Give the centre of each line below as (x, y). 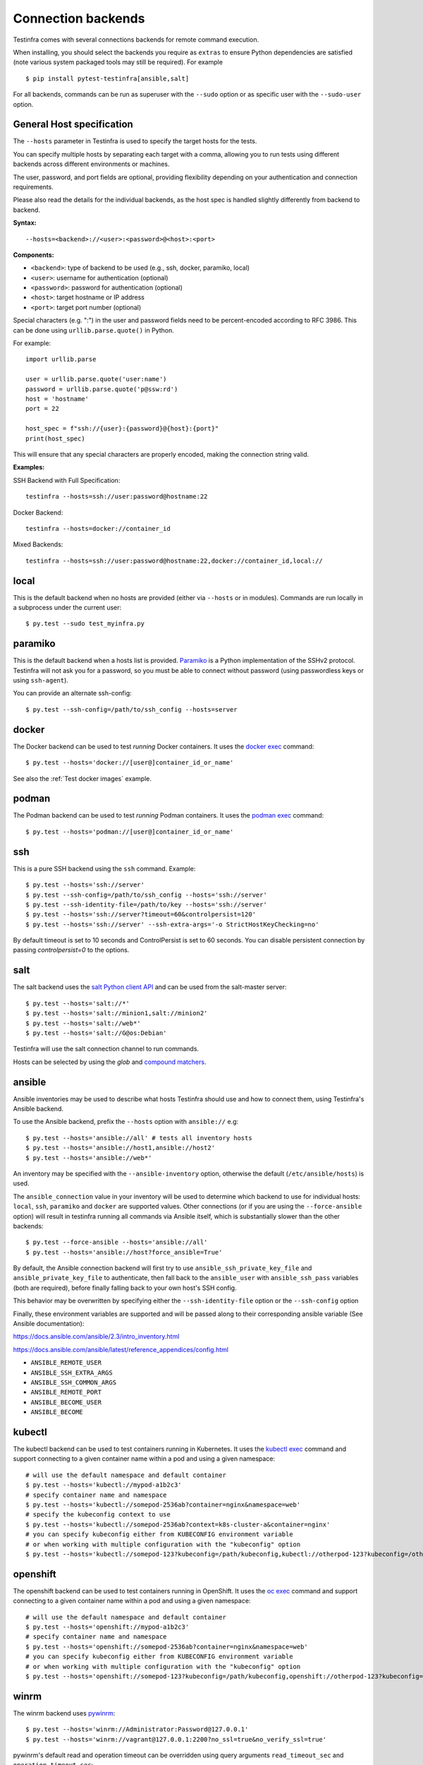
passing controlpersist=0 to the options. (71, 950)
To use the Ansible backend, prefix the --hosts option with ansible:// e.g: (126, 1122)
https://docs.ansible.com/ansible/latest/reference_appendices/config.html (121, 1349)
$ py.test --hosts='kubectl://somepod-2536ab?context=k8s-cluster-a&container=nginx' (178, 1524)
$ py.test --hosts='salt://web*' (83, 1023)
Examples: (29, 467)
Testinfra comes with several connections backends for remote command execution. (136, 40)
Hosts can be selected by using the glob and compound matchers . (110, 1062)
